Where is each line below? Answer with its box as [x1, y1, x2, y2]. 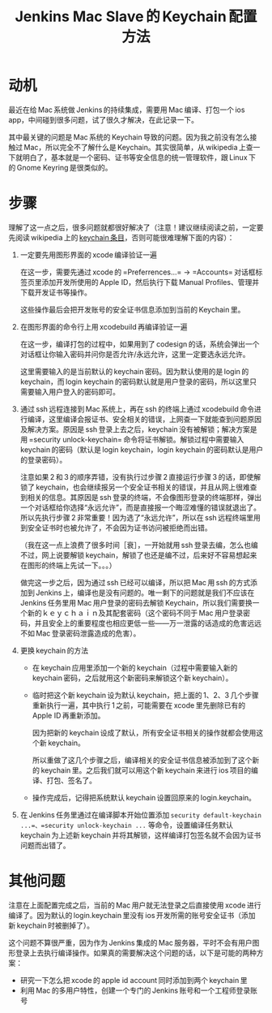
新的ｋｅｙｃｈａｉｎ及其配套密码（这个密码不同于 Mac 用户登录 [27, 608, 244, 618]
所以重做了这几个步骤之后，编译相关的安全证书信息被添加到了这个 [32, 755, 253, 765]
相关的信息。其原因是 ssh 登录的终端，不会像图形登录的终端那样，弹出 [27, 492, 261, 502]
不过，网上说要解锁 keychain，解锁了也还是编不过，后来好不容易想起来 [19, 550, 257, 560]
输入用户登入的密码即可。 [34, 386, 120, 396]
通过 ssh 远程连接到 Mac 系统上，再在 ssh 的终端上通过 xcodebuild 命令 [19, 403, 255, 414]
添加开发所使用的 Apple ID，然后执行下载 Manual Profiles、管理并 [41, 277, 260, 287]
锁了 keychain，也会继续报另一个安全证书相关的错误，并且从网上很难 [19, 482, 250, 492]
